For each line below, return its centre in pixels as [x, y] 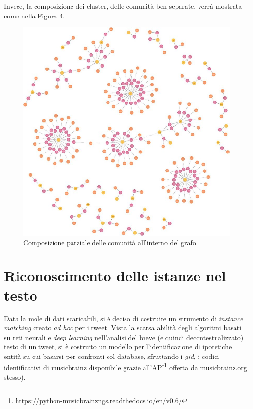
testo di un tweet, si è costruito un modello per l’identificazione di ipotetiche [118, 347]
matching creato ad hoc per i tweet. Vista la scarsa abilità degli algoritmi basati [123, 328]
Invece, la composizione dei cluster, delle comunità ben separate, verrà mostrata [123, 6]
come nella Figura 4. [35, 15]
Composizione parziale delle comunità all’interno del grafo [110, 242]
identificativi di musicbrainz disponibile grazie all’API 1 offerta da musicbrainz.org [126, 367]
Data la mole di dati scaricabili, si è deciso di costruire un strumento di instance [124, 318]
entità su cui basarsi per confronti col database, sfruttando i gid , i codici [112, 356]
